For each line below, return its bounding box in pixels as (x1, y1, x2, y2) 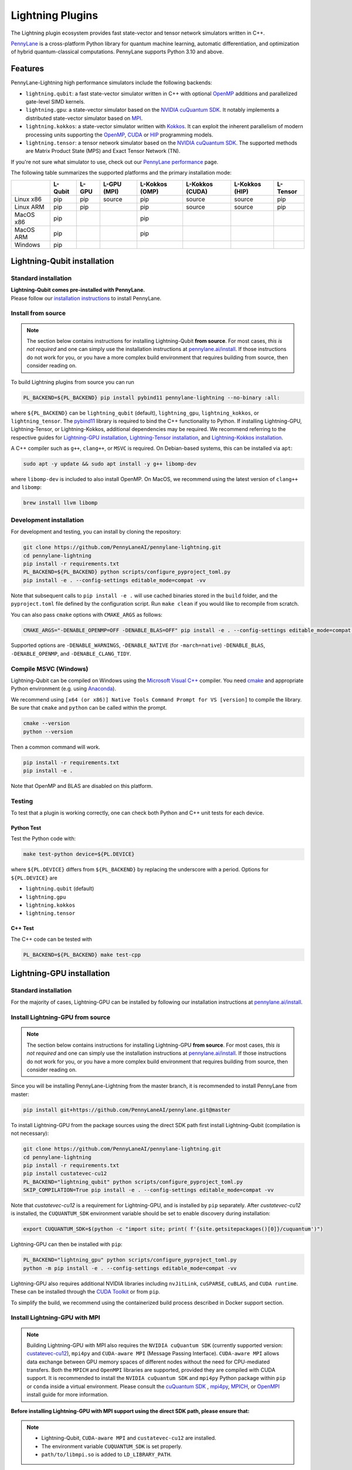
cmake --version (23, 720, 70, 727)
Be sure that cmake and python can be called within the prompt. (11, 704, 167, 711)
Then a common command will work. (11, 743, 100, 750)
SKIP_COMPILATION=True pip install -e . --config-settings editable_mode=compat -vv (23, 1187, 274, 1194)
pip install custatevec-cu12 (23, 1170, 107, 1177)
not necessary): (11, 1130, 49, 1137)
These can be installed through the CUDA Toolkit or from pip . (11, 1288, 161, 1295)
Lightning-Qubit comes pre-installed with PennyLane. (11, 286, 145, 293)
